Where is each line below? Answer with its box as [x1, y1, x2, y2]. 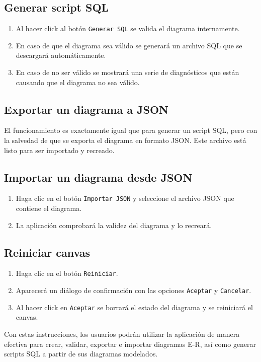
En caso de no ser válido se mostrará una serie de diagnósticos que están [16, 67, 239, 78]
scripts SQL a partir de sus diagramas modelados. [4, 348, 158, 359]
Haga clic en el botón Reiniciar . [16, 268, 118, 278]
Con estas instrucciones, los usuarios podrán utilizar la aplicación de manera [4, 329, 240, 339]
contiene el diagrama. [16, 203, 82, 213]
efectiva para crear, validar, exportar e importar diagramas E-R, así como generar [4, 338, 256, 349]
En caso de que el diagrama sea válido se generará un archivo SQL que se [16, 40, 242, 50]
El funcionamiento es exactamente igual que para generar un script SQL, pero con [4, 125, 257, 135]
